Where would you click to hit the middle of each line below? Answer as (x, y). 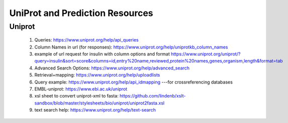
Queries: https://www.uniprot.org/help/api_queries (87, 40)
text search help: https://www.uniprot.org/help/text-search (95, 110)
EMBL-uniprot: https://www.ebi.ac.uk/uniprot (81, 89)
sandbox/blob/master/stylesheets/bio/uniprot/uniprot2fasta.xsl (100, 103)
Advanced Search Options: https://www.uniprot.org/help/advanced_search (112, 68)
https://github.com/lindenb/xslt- (153, 96)
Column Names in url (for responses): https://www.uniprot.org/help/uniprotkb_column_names (131, 47)
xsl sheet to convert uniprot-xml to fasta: (77, 96)
